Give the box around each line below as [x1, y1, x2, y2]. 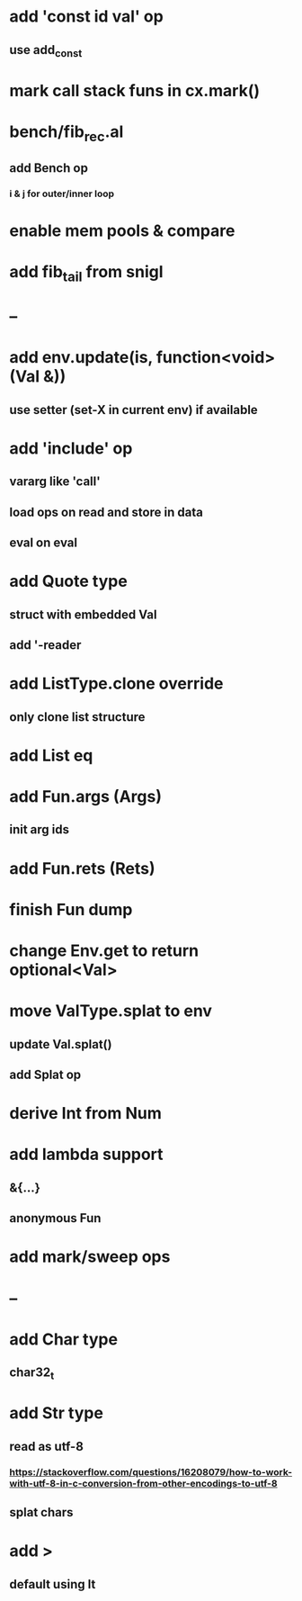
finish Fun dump [9, 899, 133, 920]
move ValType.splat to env [9, 1001, 213, 1021]
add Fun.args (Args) [9, 787, 162, 807]
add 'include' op [9, 438, 133, 458]
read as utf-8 [9, 1438, 84, 1454]
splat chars [9, 1505, 74, 1520]
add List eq [9, 745, 93, 766]
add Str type [9, 1403, 103, 1424]
